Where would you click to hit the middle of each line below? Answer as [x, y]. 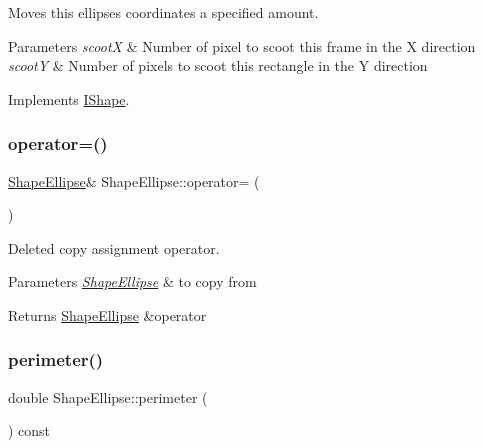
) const [29, 430]
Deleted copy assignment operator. [114, 247]
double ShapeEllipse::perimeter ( [108, 396]
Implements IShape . [69, 98]
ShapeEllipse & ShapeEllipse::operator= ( [134, 180]
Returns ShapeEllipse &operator [107, 314]
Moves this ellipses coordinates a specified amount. [163, 12]
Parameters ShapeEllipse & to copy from [132, 281]
